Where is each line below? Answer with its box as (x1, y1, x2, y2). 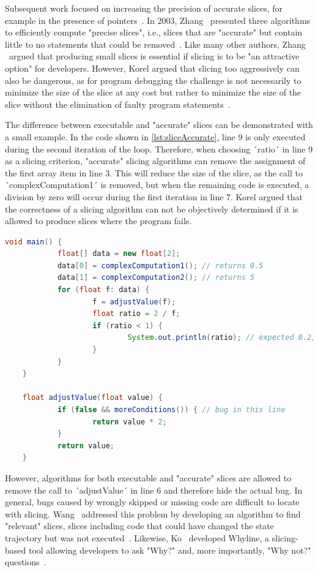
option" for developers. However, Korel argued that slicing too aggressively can (5, 61, 300, 74)
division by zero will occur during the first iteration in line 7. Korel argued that (5, 190, 303, 203)
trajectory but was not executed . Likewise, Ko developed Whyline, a (5, 531, 270, 544)
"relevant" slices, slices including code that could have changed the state (5, 519, 274, 532)
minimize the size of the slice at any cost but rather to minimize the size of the (5, 86, 301, 99)
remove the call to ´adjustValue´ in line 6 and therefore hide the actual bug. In (5, 483, 303, 496)
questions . (5, 555, 46, 568)
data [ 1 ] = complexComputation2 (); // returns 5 (57, 273, 255, 282)
